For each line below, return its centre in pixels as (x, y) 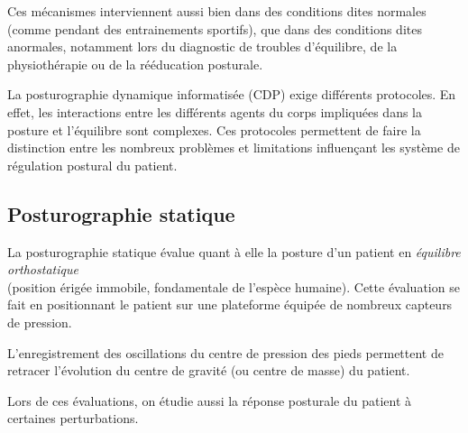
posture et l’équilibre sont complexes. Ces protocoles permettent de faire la (214, 129)
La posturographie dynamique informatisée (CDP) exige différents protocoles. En (232, 94)
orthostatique (43, 269)
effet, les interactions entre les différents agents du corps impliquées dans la (215, 111)
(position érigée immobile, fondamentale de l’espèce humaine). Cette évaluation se (234, 286)
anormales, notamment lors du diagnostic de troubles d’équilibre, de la (202, 46)
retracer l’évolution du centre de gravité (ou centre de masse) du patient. (209, 370)
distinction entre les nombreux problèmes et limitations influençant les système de (234, 147)
